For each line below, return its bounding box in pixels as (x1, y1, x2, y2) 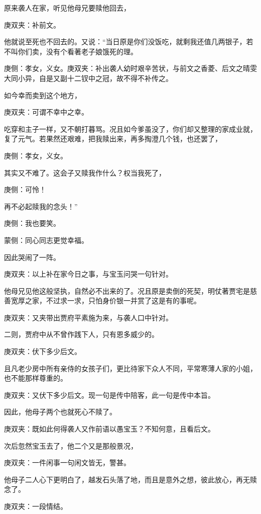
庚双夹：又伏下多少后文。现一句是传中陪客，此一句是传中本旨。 (4, 389, 215, 400)
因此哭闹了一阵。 (4, 251, 60, 262)
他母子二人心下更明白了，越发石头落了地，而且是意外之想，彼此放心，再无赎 (4, 474, 257, 484)
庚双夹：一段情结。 (4, 501, 67, 511)
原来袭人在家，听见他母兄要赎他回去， (4, 3, 130, 13)
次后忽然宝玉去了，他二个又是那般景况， (4, 440, 138, 451)
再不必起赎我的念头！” (4, 201, 78, 211)
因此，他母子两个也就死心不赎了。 (4, 406, 116, 417)
